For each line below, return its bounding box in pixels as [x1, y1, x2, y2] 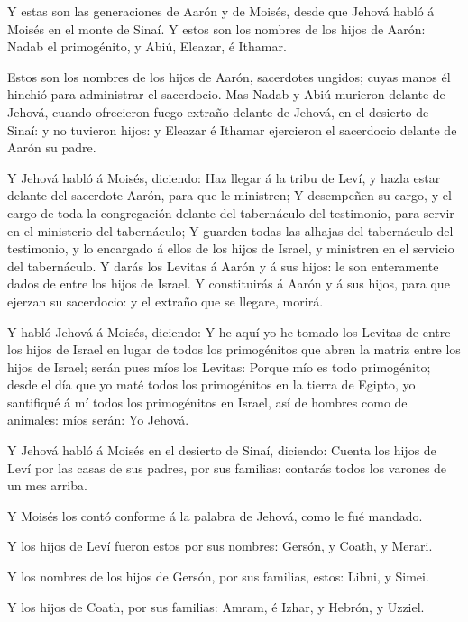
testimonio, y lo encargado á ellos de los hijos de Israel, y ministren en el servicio [7, 239, 454, 258]
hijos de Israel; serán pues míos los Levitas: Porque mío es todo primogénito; [7, 357, 431, 376]
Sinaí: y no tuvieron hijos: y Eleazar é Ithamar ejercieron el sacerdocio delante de [7, 120, 457, 139]
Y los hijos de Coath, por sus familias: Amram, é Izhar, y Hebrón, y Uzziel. [7, 597, 425, 616]
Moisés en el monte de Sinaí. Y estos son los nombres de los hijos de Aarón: [7, 19, 426, 38]
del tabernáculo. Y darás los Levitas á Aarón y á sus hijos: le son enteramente [7, 256, 439, 275]
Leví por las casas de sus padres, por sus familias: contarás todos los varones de [7, 458, 447, 477]
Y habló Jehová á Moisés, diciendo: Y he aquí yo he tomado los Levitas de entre [7, 322, 451, 341]
